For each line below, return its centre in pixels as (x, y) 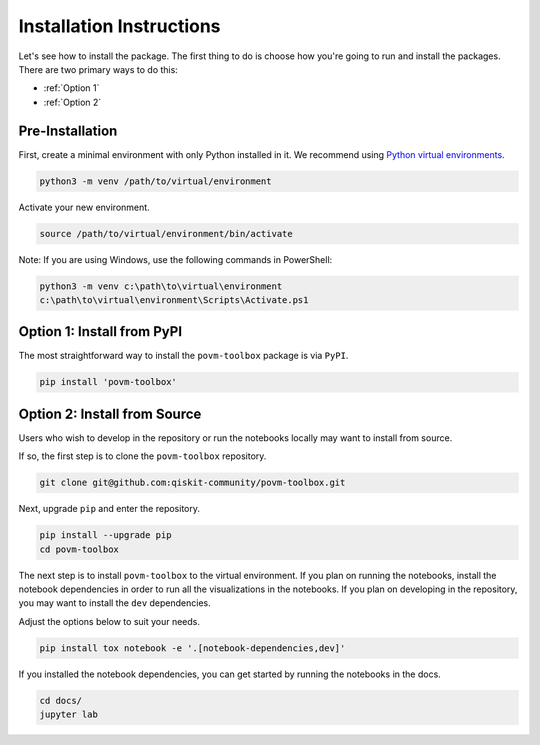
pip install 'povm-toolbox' (108, 382)
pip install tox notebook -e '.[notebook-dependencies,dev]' (192, 648)
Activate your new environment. (84, 207)
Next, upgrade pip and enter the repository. (109, 509)
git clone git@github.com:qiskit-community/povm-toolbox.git (192, 483)
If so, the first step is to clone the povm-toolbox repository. (142, 456)
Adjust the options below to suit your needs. (109, 621)
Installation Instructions (119, 26)
